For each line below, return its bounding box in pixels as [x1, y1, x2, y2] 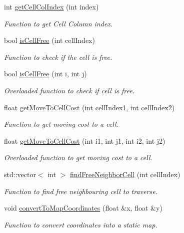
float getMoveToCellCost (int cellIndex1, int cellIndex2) [4, 102, 175, 112]
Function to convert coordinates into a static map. [4, 219, 157, 230]
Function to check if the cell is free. [4, 51, 112, 62]
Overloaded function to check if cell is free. [4, 85, 134, 95]
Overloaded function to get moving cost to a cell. [4, 152, 152, 163]
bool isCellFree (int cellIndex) [4, 35, 95, 45]
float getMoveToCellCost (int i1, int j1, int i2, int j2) [4, 135, 165, 146]
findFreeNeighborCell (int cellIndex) [69, 169, 180, 179]
